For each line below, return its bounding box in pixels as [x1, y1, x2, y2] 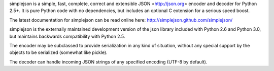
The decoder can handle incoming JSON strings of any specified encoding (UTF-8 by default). [9, 58, 208, 65]
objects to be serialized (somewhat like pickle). [9, 49, 108, 55]
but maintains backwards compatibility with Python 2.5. [9, 33, 125, 39]
